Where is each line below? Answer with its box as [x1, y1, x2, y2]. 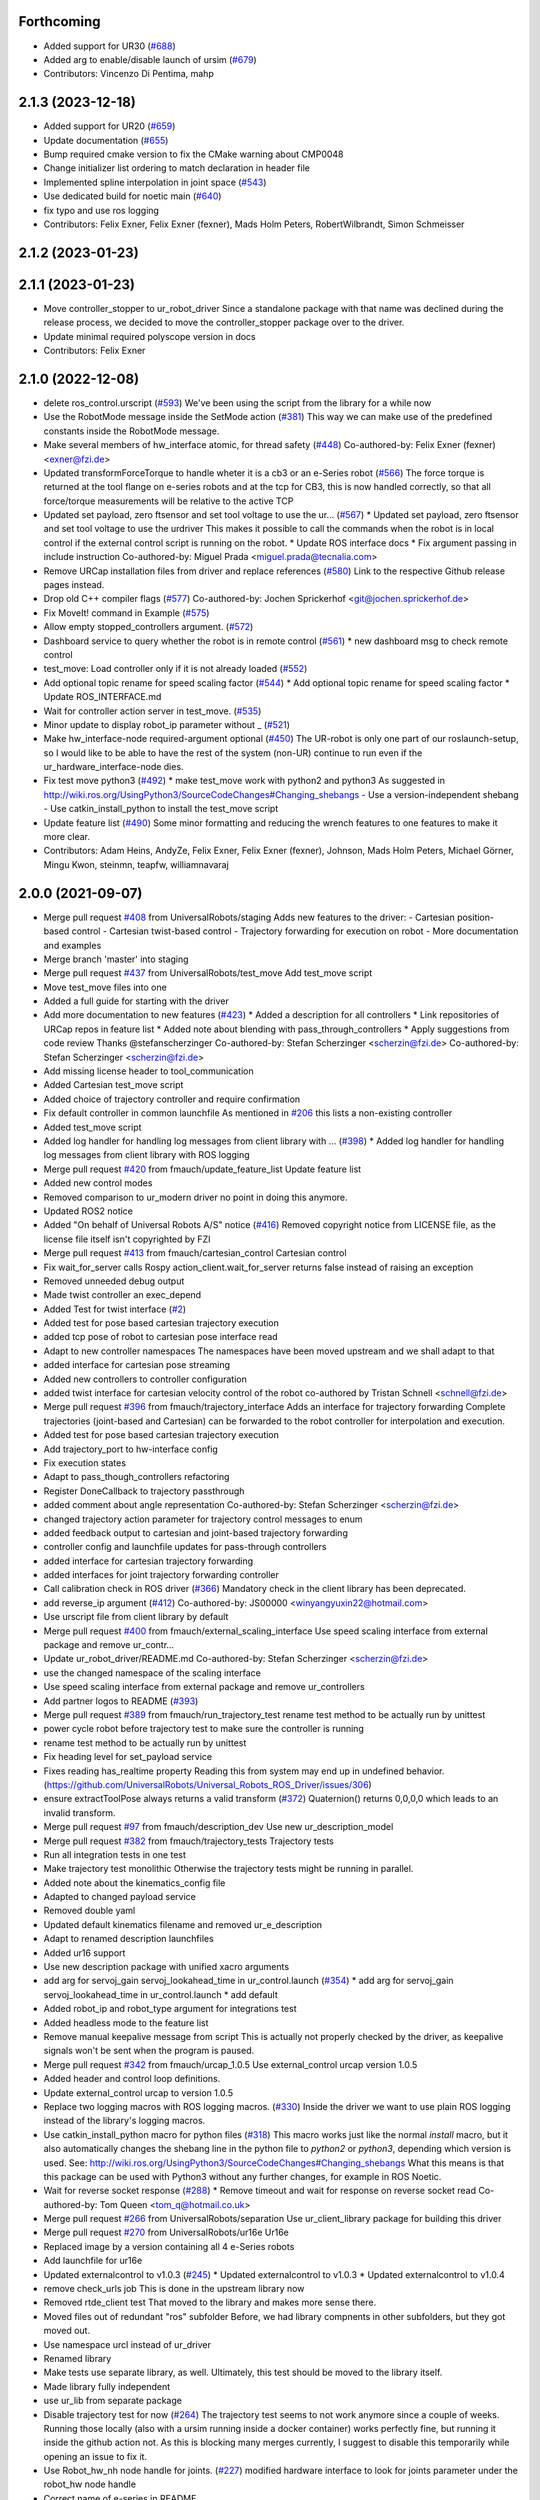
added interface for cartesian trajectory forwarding [43, 1555, 254, 1567]
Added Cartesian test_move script [43, 1079, 184, 1091]
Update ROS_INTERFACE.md [43, 691, 162, 703]
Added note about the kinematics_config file [43, 1876, 226, 1889]
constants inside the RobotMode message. [43, 425, 220, 437]
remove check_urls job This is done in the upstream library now [43, 2283, 305, 2295]
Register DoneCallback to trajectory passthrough [43, 1485, 245, 1497]
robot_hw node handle [43, 2478, 137, 2490]
